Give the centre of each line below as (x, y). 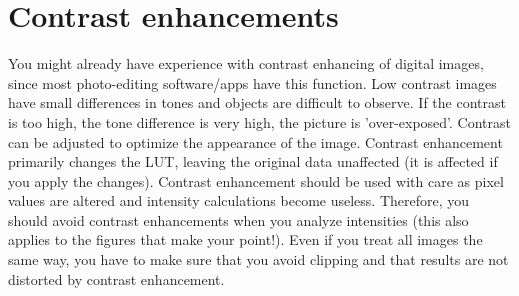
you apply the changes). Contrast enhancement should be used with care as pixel (256, 180)
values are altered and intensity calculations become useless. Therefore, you (239, 200)
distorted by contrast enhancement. (116, 278)
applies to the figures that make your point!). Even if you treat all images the (245, 239)
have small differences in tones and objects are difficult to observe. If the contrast (257, 102)
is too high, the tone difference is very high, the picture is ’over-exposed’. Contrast (260, 121)
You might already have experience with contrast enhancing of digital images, (246, 63)
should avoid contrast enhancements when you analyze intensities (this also (238, 219)
